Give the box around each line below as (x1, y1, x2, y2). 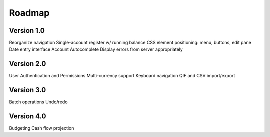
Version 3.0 (9, 86, 46, 94)
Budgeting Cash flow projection (9, 125, 74, 131)
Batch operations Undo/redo (9, 99, 68, 105)
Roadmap (9, 7, 50, 18)
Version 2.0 (9, 60, 46, 68)
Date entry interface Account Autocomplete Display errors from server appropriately (9, 46, 183, 52)
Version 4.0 (9, 112, 46, 121)
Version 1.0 (9, 26, 45, 35)
